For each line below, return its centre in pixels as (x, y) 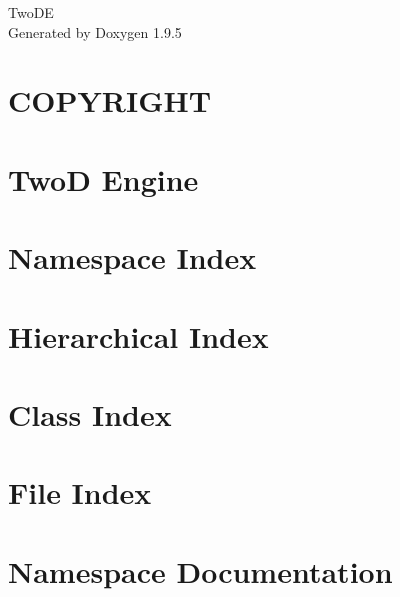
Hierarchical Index (138, 335)
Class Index (90, 413)
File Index (80, 492)
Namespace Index (132, 257)
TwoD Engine (103, 178)
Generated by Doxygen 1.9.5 (95, 31)
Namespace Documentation (200, 570)
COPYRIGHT (110, 100)
